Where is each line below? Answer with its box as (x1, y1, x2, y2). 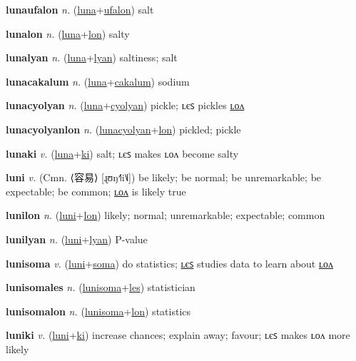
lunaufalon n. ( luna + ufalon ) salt (6, 2, 154, 16)
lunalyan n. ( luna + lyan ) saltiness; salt (6, 50, 178, 65)
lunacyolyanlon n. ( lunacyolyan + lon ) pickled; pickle (6, 121, 241, 136)
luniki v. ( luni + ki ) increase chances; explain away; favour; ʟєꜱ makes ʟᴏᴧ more (6, 327, 350, 342)
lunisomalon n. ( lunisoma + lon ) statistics (6, 303, 191, 318)
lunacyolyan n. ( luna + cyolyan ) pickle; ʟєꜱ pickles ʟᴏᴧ (6, 98, 245, 113)
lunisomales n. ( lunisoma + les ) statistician (6, 280, 195, 295)
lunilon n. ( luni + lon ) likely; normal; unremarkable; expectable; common (6, 208, 325, 223)
